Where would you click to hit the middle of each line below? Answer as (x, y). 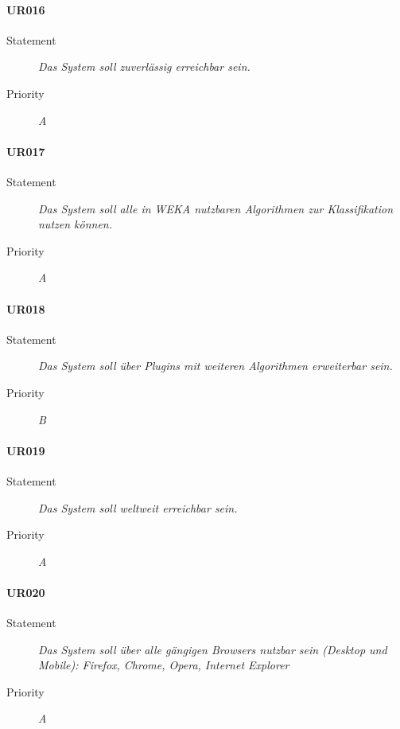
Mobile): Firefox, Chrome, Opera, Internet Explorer (164, 665)
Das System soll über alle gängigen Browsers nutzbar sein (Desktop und (213, 649)
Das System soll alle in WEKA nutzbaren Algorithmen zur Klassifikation (216, 208)
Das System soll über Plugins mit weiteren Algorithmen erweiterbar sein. (216, 366)
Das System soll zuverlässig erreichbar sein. (144, 66)
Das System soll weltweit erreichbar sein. (138, 507)
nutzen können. (76, 224)
